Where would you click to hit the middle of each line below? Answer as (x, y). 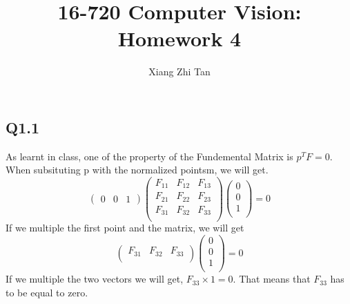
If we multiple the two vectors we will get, (95, 279)
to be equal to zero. (47, 292)
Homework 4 (179, 38)
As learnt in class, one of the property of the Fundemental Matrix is (149, 156)
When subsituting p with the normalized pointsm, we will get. (137, 170)
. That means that (272, 279)
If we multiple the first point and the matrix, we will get (125, 228)
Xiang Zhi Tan (179, 72)
